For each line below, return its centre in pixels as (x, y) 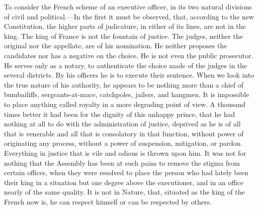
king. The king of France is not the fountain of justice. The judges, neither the (124, 36)
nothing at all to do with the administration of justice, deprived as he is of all (123, 124)
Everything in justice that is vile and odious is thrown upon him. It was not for (125, 153)
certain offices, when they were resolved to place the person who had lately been (126, 172)
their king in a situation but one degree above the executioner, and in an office (124, 182)
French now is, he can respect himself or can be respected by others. (108, 201)
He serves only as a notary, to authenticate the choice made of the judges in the (126, 65)
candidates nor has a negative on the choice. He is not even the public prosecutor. (129, 55)
